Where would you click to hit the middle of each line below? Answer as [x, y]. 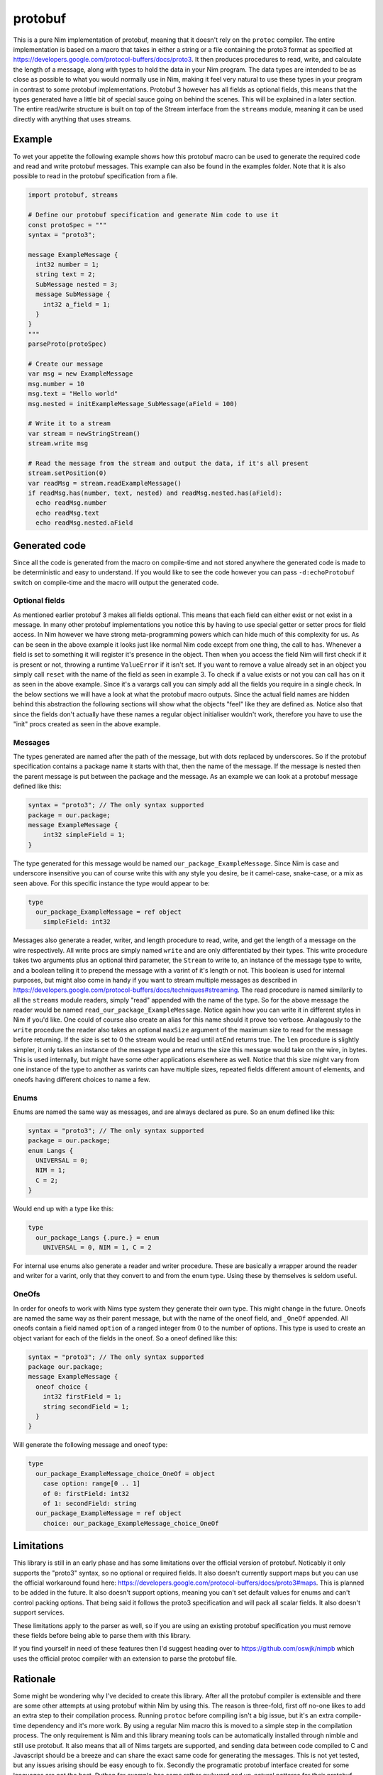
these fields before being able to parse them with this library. [102, 1635]
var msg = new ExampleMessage [81, 374]
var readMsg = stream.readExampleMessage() [105, 483]
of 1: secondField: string [90, 1503]
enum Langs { [51, 1151]
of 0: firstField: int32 [86, 1493]
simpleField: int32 [77, 922]
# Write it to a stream [70, 424]
